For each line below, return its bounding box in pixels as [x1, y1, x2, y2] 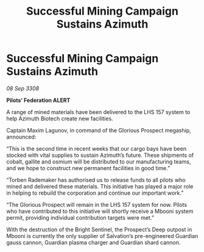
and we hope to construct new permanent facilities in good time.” [6, 164, 171, 171]
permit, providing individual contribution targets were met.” [6, 214, 154, 221]
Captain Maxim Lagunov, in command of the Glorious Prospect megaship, [6, 126, 191, 134]
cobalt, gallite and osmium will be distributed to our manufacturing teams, [6, 157, 191, 165]
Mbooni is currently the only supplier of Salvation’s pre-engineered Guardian [6, 232, 199, 239]
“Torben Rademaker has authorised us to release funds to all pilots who [6, 176, 186, 184]
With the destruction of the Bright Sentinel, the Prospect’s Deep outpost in [6, 226, 192, 233]
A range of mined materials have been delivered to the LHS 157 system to [6, 108, 191, 115]
